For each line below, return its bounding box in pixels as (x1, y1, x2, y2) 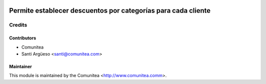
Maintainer (9, 63, 32, 69)
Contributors (9, 35, 36, 41)
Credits (9, 22, 27, 28)
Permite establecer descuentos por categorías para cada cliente (9, 6, 211, 15)
